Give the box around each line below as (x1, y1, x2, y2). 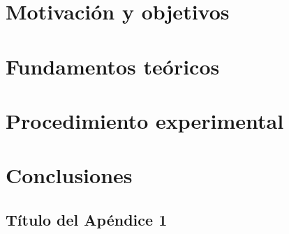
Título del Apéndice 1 (6, 208, 168, 230)
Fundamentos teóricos (6, 52, 220, 80)
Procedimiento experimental (6, 106, 284, 134)
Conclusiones (6, 161, 133, 189)
